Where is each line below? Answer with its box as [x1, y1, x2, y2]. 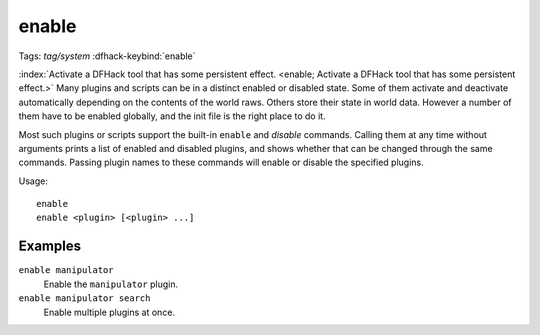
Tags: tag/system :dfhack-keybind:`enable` [18, 50, 196, 62]
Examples [18, 238, 82, 255]
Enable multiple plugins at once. [43, 306, 175, 318]
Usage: [18, 175, 49, 187]
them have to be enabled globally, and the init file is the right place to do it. [18, 110, 326, 122]
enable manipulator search [18, 293, 151, 304]
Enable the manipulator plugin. [43, 278, 179, 290]
